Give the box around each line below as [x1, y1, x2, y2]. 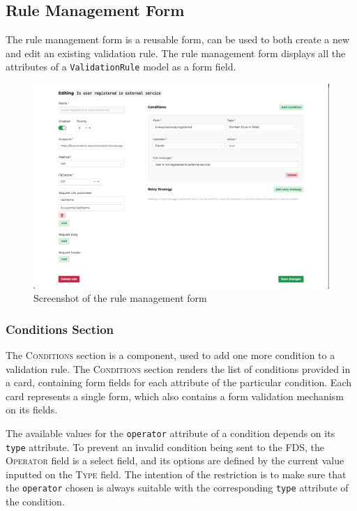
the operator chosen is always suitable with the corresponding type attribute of [6, 480, 349, 495]
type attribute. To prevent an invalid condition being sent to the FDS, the [6, 439, 324, 454]
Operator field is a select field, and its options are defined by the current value [6, 453, 344, 468]
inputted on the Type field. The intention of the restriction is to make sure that [6, 466, 347, 481]
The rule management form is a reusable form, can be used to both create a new [6, 32, 350, 47]
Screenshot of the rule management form [33, 291, 207, 305]
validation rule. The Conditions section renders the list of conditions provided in [6, 361, 351, 376]
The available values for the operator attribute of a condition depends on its [6, 425, 335, 440]
